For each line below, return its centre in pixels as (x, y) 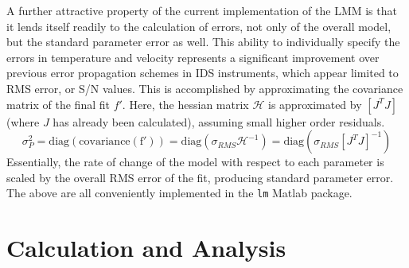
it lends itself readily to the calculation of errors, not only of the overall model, (199, 26)
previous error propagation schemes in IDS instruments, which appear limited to (203, 73)
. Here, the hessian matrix (185, 104)
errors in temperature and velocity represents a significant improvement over (193, 57)
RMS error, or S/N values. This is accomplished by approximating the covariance (205, 88)
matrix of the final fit (58, 104)
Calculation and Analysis (146, 248)
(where (23, 121)
